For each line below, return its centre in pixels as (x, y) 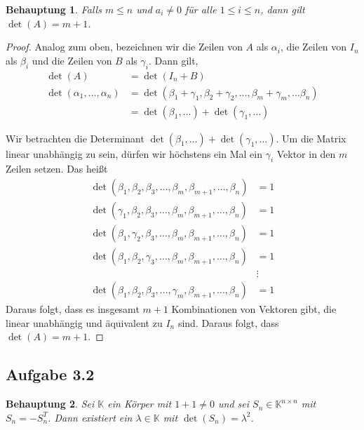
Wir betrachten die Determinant (75, 138)
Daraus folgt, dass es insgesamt (73, 309)
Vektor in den (306, 153)
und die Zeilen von (72, 60)
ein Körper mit (140, 404)
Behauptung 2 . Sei (50, 404)
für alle (201, 9)
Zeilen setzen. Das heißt (57, 169)
